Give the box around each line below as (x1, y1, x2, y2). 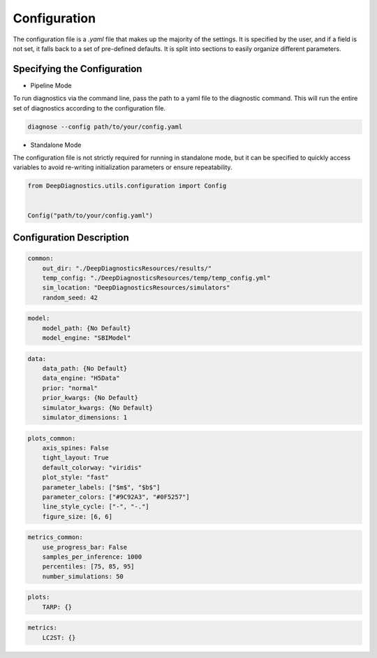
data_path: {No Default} (42, 364, 128, 373)
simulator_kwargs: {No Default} (42, 403, 154, 412)
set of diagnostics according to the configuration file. (13, 103, 166, 112)
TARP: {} (42, 603, 73, 611)
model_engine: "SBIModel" (42, 334, 131, 342)
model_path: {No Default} (42, 324, 131, 332)
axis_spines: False (42, 444, 110, 452)
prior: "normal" (42, 384, 98, 392)
